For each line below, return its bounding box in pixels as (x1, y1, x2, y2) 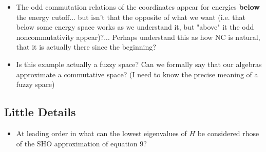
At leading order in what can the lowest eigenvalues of (16, 127, 187, 138)
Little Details (4, 104, 76, 120)
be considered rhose (197, 127, 259, 138)
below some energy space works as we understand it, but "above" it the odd (16, 21, 254, 32)
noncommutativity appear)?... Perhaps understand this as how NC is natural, (16, 31, 260, 42)
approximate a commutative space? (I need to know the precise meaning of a (16, 69, 258, 79)
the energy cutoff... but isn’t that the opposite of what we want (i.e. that (16, 11, 246, 22)
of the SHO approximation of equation (16, 138, 138, 148)
